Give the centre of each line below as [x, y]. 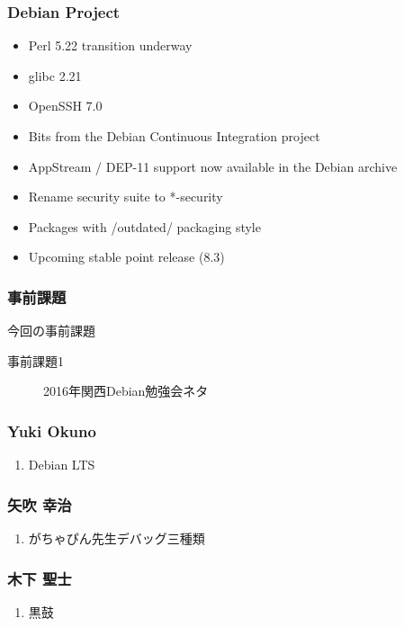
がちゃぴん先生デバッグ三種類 [117, 538]
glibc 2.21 [55, 75]
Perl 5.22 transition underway [110, 45]
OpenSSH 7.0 [65, 106]
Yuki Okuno [52, 430]
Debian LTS [62, 465]
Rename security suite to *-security [126, 197]
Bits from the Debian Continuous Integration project [174, 136]
